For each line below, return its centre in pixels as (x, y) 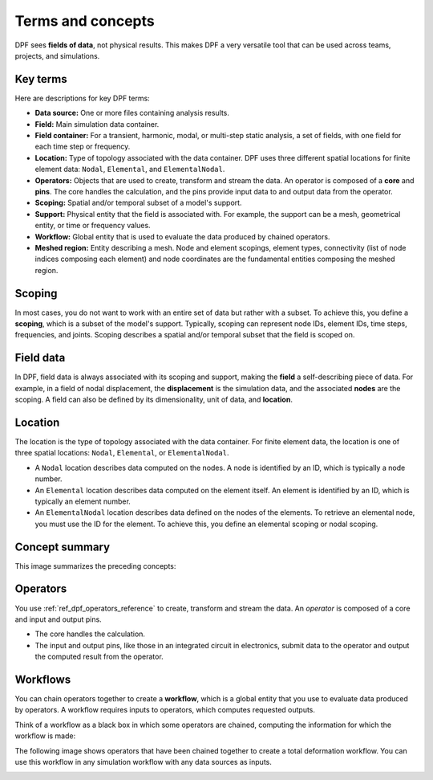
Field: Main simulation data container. (97, 124)
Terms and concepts (85, 21)
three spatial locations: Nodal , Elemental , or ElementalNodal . (122, 453)
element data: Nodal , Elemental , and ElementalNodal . (130, 169)
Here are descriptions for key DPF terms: (82, 98)
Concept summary (63, 547)
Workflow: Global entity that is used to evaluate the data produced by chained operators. (182, 236)
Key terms (41, 79)
